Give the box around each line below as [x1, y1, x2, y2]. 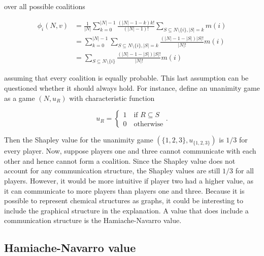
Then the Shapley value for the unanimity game [4, 134, 153, 145]
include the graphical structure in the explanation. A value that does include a [4, 205, 249, 215]
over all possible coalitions [4, 1, 85, 11]
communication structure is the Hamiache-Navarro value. [4, 215, 182, 226]
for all [235, 165, 254, 176]
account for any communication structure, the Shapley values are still [4, 165, 220, 176]
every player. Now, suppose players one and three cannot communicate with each [4, 145, 256, 156]
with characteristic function [69, 92, 155, 103]
